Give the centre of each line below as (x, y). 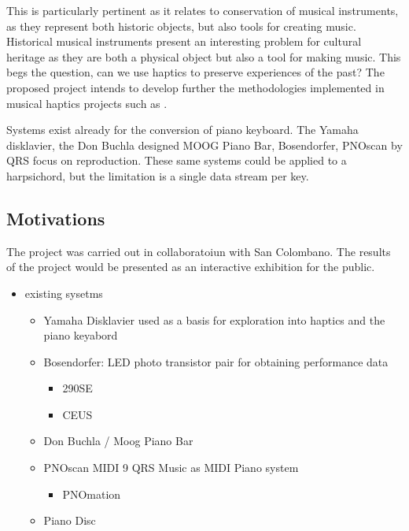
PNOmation (92, 494)
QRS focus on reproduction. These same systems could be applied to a (177, 160)
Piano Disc (70, 520)
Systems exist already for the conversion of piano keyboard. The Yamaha (182, 130)
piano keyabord (81, 335)
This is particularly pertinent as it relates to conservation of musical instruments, (203, 10)
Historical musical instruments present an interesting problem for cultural (184, 41)
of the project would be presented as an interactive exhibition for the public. (191, 267)
